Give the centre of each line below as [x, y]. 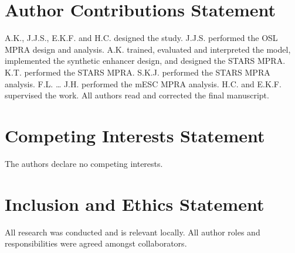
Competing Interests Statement [135, 135]
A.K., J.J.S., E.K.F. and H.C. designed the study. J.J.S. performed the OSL [141, 38]
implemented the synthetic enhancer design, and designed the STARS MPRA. [145, 61]
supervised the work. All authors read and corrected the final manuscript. [137, 95]
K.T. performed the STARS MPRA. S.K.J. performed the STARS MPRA [138, 72]
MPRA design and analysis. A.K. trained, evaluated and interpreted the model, [148, 49]
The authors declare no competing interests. [84, 163]
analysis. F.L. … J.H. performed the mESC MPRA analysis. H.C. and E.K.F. [143, 83]
